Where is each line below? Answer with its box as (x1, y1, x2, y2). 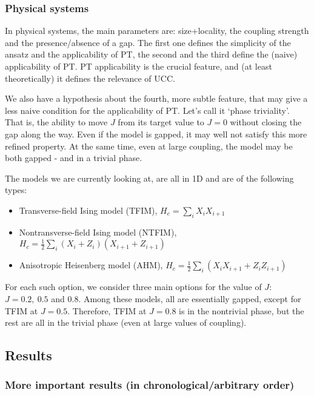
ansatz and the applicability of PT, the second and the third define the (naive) (5, 48, 298, 61)
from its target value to (118, 116, 204, 128)
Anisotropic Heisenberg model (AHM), (19, 259, 163, 271)
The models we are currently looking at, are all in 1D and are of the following (5, 171, 294, 184)
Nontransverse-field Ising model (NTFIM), (19, 225, 177, 238)
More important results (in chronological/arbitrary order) (5, 377, 295, 392)
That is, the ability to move (5, 116, 108, 128)
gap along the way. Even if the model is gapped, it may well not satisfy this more (5, 127, 307, 140)
